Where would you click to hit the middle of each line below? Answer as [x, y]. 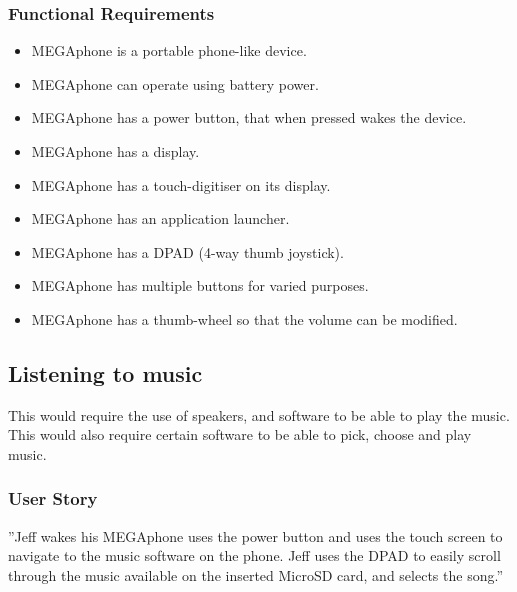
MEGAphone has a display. [115, 151]
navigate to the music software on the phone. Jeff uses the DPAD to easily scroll [254, 555]
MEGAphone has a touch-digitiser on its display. [181, 184]
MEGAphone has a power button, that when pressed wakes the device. [249, 117]
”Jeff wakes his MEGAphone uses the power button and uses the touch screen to [255, 535]
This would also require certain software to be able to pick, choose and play [240, 434]
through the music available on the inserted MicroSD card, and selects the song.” [255, 574]
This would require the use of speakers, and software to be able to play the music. [259, 414]
